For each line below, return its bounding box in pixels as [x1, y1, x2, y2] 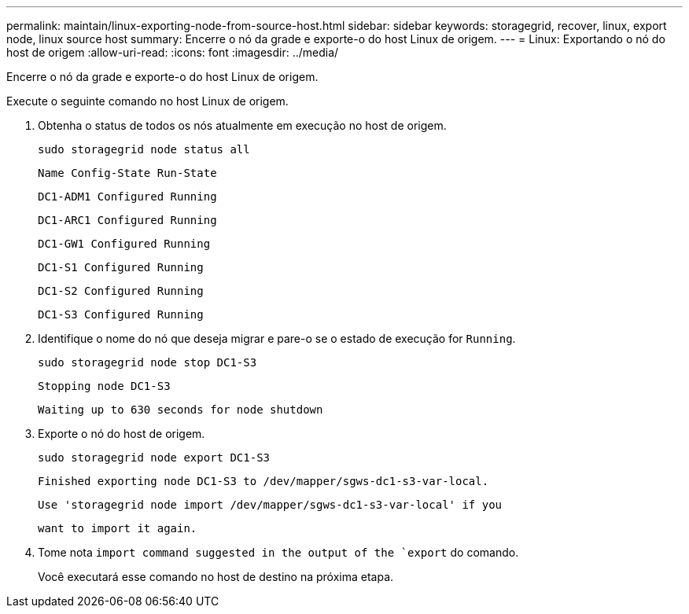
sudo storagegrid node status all [38, 143, 250, 156]
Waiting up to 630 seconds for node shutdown [38, 403, 323, 416]
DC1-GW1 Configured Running [38, 237, 211, 250]
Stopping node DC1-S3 [38, 380, 171, 392]
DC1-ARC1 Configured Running [38, 214, 217, 226]
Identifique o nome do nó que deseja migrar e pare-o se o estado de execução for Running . [38, 332, 516, 345]
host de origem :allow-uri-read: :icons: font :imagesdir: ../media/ [6, 46, 339, 59]
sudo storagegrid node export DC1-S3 [38, 451, 271, 464]
